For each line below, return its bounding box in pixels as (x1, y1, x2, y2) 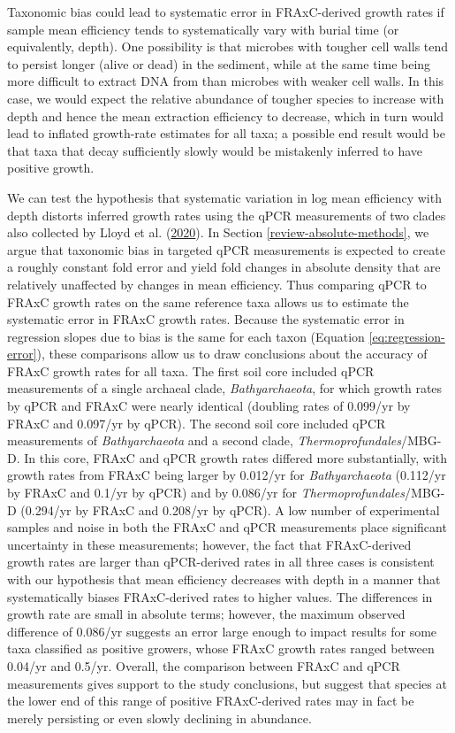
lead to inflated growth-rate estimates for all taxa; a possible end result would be (7, 124, 445, 143)
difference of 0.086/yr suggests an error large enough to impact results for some (7, 621, 437, 640)
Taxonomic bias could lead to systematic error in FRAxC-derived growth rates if (7, 3, 444, 20)
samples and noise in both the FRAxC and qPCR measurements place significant (7, 518, 447, 536)
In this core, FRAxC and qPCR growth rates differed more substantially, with (24, 448, 448, 467)
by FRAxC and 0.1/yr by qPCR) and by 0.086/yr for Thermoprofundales (7, 483, 406, 502)
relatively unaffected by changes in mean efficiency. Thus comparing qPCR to (7, 274, 427, 293)
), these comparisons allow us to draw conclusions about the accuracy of (36, 344, 428, 363)
